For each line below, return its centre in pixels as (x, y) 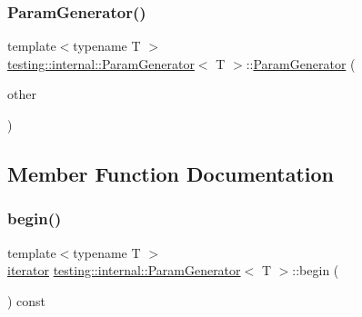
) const (27, 300)
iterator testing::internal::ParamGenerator (124, 270)
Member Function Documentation (171, 173)
